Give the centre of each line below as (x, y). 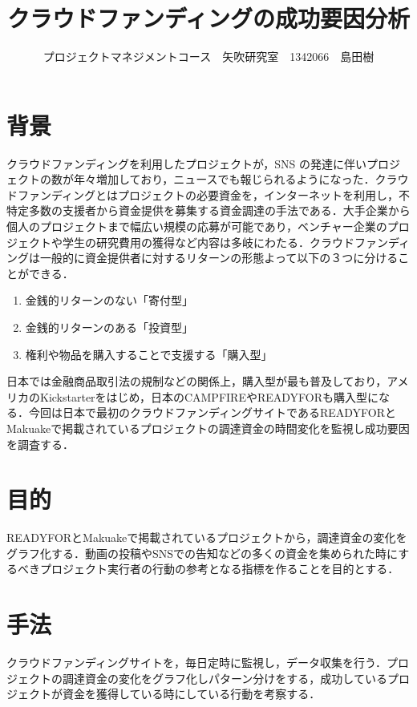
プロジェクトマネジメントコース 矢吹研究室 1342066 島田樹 (208, 57)
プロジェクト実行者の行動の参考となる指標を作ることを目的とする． (219, 569)
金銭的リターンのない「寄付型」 (109, 300)
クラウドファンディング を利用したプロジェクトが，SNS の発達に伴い (186, 163)
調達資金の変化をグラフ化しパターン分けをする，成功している (225, 678)
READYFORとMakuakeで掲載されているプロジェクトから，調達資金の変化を (207, 537)
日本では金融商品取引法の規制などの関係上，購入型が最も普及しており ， (197, 381)
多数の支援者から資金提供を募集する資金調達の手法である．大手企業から (219, 210)
